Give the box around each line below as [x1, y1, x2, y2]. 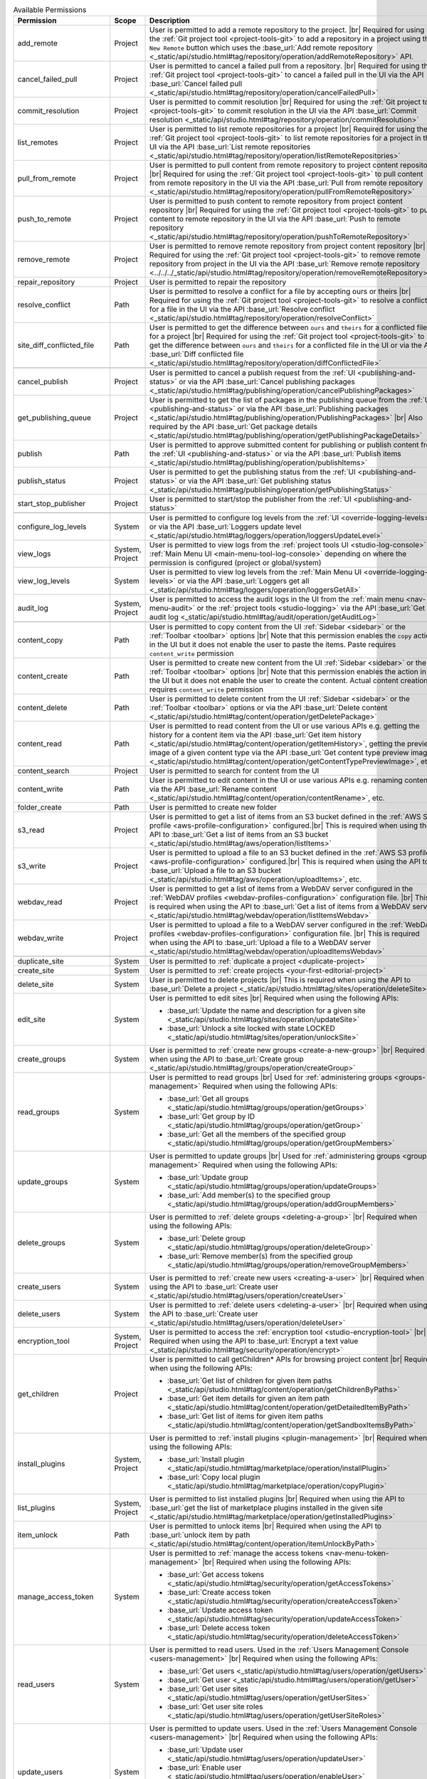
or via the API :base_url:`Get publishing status [179, 476, 332, 486]
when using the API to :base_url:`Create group [149, 1054, 304, 1064]
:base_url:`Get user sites [167, 1684, 249, 1694]
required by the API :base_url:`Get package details [149, 422, 318, 432]
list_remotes [17, 137, 58, 147]
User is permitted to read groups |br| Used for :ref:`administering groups [149, 1072, 393, 1082]
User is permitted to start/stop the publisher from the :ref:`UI [149, 495, 352, 505]
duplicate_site [17, 956, 64, 966]
